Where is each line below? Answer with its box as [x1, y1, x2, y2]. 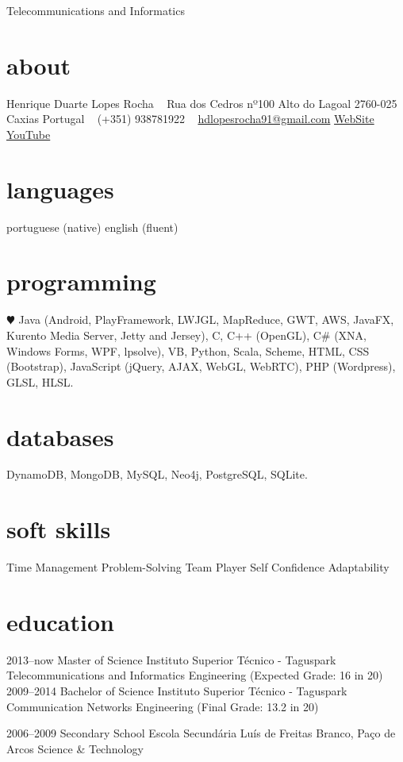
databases [6, 420, 114, 452]
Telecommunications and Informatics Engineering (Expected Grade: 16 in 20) [6, 667, 383, 683]
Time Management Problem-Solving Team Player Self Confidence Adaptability [6, 559, 390, 575]
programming [6, 265, 156, 298]
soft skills [6, 513, 111, 545]
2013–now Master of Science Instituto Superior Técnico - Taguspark [6, 651, 336, 668]
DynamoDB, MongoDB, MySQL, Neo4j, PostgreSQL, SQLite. [6, 466, 308, 483]
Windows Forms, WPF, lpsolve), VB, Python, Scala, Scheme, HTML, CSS [6, 342, 370, 359]
